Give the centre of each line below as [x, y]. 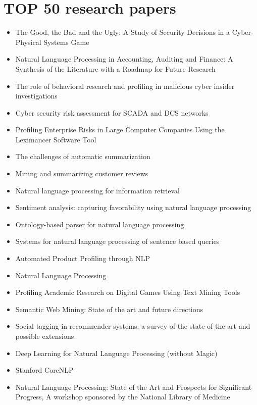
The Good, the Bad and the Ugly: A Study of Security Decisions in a [122, 32]
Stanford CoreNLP [44, 370]
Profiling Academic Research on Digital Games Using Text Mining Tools [128, 292]
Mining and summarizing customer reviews [82, 173]
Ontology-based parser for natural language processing [100, 224]
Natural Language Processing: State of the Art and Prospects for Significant [134, 387]
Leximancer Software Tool [56, 139]
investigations [36, 96]
